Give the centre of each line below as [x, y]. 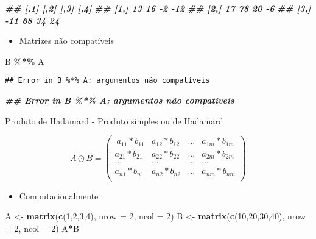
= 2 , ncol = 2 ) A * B [42, 228]
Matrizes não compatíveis [67, 41]
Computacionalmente [59, 195]
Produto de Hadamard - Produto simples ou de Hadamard [114, 120]
